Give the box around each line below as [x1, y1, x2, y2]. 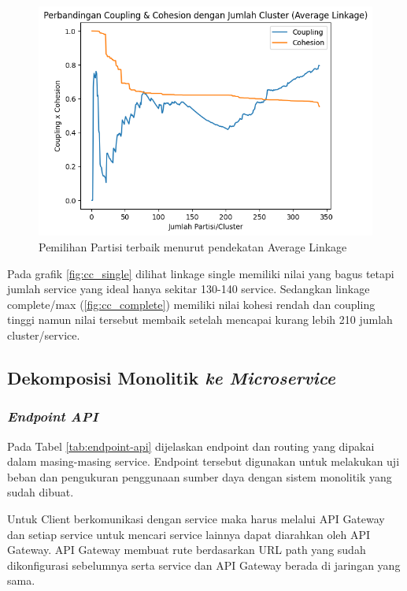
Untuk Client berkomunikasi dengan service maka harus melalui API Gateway [7, 510, 385, 526]
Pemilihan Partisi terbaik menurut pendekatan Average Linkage [39, 239, 347, 255]
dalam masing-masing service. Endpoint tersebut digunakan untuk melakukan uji [7, 453, 400, 470]
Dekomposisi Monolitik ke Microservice [7, 365, 335, 389]
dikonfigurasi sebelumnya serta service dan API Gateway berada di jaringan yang [7, 556, 401, 573]
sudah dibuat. [7, 484, 74, 500]
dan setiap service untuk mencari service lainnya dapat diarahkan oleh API [7, 526, 371, 542]
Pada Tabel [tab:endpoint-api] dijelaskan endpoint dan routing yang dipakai [7, 437, 375, 454]
